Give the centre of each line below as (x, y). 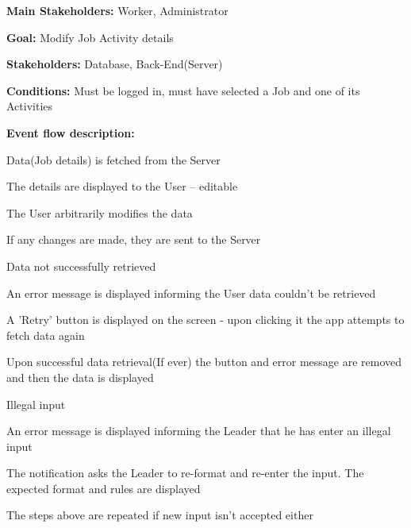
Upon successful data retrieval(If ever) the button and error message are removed (204, 362)
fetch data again (46, 335)
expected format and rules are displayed (104, 488)
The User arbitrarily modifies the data (100, 212)
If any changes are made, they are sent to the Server (134, 239)
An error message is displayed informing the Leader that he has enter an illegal (199, 431)
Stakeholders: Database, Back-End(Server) (115, 64)
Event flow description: (71, 132)
